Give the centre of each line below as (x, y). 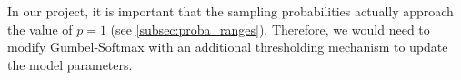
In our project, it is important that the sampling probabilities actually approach (230, 11)
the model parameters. (70, 64)
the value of (40, 29)
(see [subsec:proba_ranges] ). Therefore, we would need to (270, 29)
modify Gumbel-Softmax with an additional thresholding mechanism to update (228, 47)
